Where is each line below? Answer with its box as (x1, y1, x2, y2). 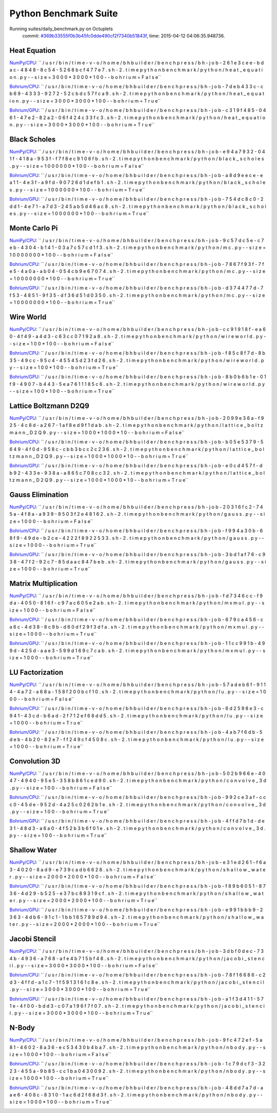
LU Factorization (9, 668, 64, 677)
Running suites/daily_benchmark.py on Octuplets (9, 26, 113, 32)
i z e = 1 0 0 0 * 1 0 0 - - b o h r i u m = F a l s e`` (9, 1051, 111, 1057)
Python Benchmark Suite (9, 8, 118, 19)
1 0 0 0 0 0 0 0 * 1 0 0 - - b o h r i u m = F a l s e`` (9, 251, 113, 258)
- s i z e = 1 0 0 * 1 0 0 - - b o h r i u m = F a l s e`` (9, 340, 114, 346)
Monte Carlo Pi (9, 224, 58, 232)
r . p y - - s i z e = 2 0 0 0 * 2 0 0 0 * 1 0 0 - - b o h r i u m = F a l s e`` (9, 873, 156, 880)
